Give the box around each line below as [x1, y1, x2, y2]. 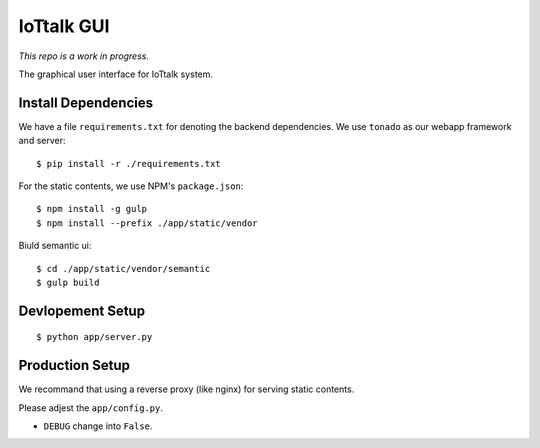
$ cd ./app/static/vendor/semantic [36, 263, 211, 274]
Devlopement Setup [18, 302, 145, 319]
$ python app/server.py [36, 331, 153, 343]
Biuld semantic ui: [18, 240, 92, 252]
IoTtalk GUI [18, 15, 110, 37]
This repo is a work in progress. [18, 50, 150, 62]
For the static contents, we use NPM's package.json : [18, 180, 244, 192]
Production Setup [18, 357, 130, 374]
